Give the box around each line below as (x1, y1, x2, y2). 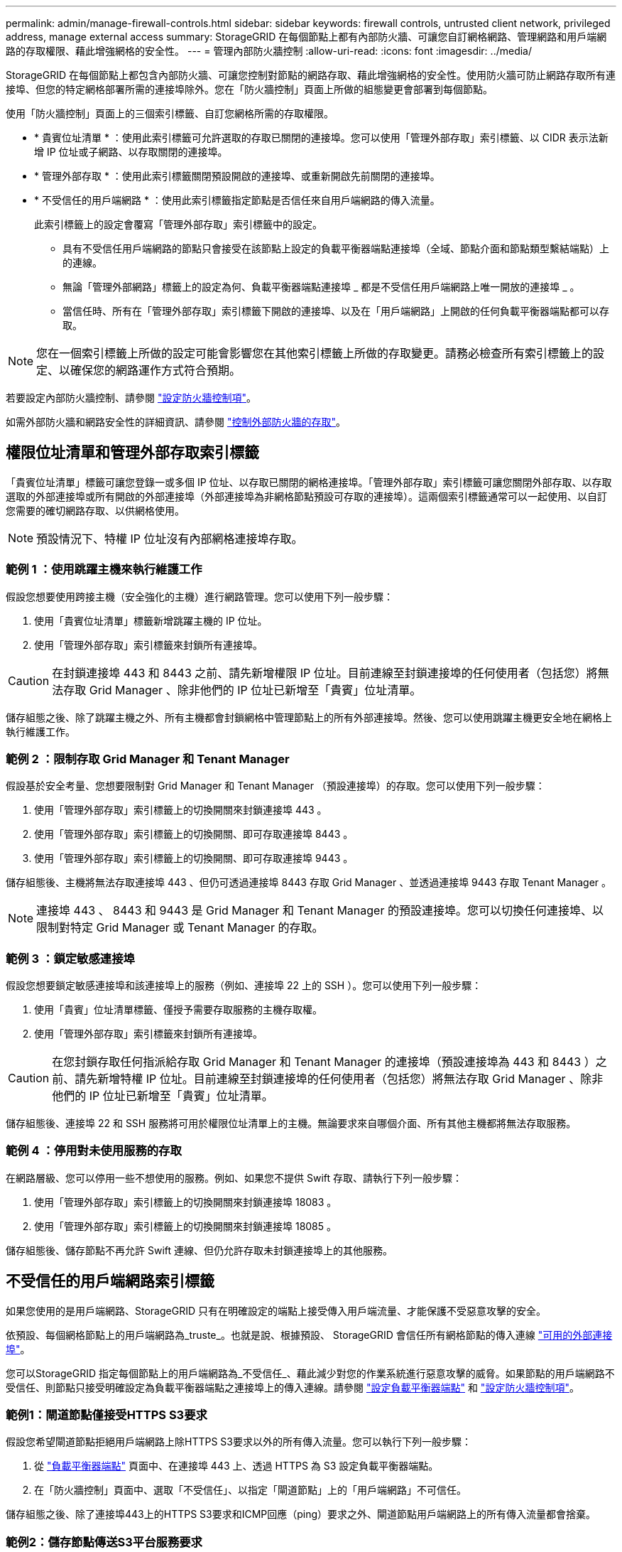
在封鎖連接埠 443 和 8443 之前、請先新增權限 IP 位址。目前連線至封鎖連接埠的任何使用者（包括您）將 (52, 665, 598, 680)
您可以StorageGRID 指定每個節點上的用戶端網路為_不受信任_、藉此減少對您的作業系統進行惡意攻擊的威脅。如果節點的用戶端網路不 (6, 1367, 615, 1379)
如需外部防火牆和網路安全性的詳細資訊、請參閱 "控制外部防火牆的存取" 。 (6, 416, 346, 428)
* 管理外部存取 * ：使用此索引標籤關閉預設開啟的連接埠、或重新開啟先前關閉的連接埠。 (34, 170, 440, 182)
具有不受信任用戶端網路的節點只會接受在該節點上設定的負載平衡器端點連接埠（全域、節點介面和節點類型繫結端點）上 (62, 242, 609, 254)
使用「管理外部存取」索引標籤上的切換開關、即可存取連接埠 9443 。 (34, 852, 354, 865)
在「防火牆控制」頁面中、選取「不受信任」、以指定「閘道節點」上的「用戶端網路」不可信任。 (34, 1484, 466, 1497)
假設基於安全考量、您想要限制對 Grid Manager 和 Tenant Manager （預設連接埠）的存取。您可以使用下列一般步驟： (6, 780, 545, 792)
